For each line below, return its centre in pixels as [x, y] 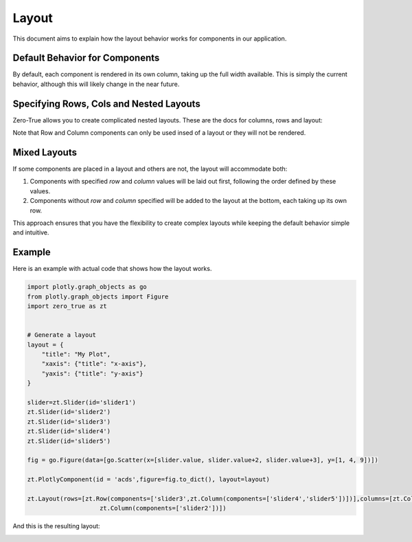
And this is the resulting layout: [56, 526]
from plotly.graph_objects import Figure [98, 296]
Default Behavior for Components [86, 58]
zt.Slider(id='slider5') [69, 441]
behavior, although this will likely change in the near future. [96, 84]
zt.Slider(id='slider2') [69, 412]
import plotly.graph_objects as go [87, 287]
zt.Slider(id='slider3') [69, 422]
